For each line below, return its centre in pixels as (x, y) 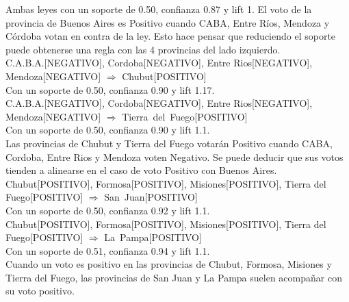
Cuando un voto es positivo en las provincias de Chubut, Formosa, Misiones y (169, 264)
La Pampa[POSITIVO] (153, 237)
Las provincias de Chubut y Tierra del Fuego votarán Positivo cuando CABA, (169, 143)
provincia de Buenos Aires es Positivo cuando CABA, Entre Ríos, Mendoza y (168, 22)
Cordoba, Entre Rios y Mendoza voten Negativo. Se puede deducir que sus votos (174, 156)
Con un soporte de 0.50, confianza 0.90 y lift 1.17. (110, 89)
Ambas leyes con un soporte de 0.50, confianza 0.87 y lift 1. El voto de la (159, 9)
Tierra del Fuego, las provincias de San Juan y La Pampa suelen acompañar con (174, 277)
